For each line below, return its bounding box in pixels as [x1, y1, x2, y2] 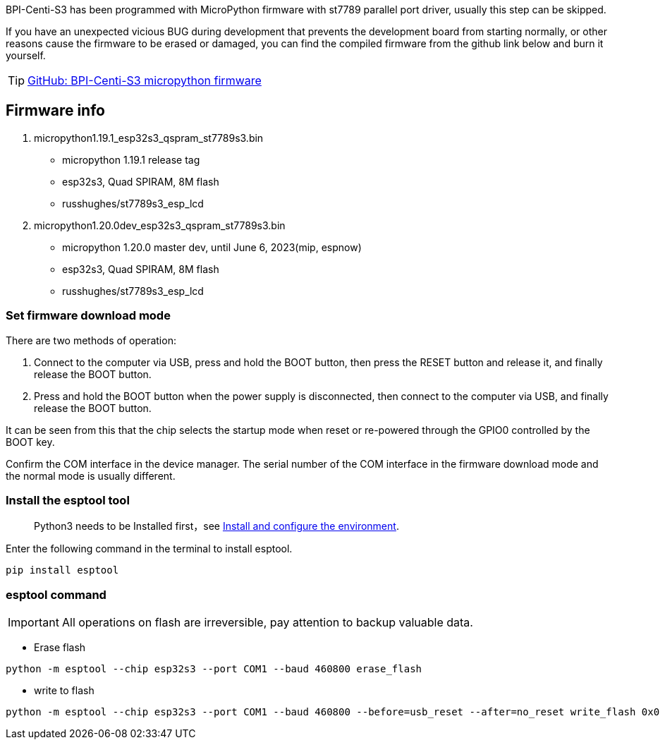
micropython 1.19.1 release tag [62, 153, 200, 166]
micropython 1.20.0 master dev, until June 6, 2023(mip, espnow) [62, 241, 362, 253]
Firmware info [6, 102, 105, 120]
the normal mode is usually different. [6, 469, 176, 482]
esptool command [6, 587, 106, 602]
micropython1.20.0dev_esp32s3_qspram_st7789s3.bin [34, 219, 286, 231]
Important [8, 615, 59, 630]
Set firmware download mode [6, 308, 171, 323]
